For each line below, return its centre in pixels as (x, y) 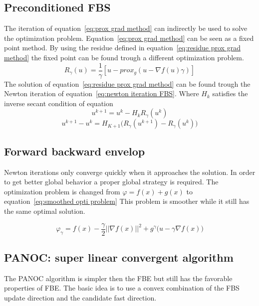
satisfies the (230, 93)
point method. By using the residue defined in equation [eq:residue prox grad (122, 48)
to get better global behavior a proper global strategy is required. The (111, 182)
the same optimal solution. (45, 211)
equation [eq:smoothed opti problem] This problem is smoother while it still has (127, 201)
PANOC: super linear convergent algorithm (119, 257)
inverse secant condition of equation (59, 103)
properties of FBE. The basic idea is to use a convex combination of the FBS (122, 288)
